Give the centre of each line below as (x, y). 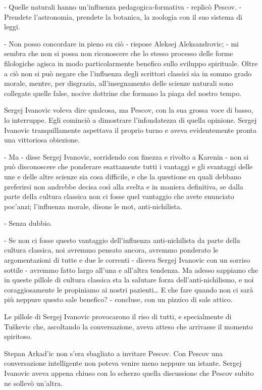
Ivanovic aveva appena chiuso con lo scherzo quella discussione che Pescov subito (129, 373)
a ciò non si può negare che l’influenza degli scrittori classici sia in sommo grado (128, 73)
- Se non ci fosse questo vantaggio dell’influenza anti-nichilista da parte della (122, 240)
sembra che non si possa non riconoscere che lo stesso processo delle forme (119, 53)
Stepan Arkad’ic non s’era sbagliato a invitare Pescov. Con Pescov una (114, 353)
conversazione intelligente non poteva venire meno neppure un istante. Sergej (123, 363)
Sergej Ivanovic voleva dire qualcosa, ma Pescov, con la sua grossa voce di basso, (129, 110)
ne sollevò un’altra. (34, 383)
